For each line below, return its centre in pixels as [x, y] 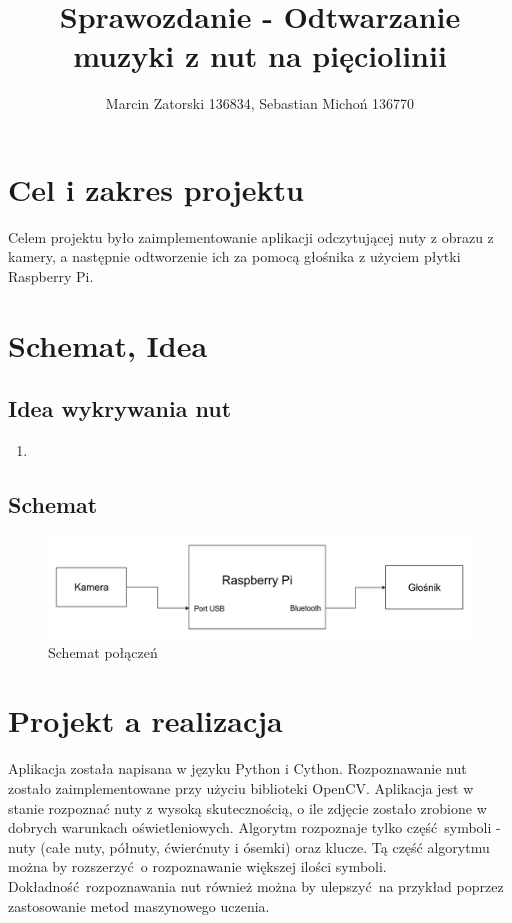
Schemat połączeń [103, 651]
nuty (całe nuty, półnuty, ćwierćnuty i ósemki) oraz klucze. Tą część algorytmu [249, 846]
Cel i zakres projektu [156, 188]
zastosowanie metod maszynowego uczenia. [139, 905]
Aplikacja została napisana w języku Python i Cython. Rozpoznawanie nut [237, 768]
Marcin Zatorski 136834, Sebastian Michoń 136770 [260, 103]
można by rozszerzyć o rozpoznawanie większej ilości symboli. [197, 866]
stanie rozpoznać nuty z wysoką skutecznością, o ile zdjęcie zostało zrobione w [247, 807]
